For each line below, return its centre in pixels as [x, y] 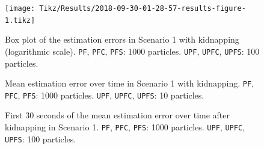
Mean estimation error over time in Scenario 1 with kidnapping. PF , [130, 83]
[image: [20, 8]
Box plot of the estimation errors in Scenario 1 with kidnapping [122, 39]
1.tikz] [20, 20]
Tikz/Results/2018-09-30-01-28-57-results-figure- [143, 8]
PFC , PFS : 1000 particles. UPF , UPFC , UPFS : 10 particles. [105, 95]
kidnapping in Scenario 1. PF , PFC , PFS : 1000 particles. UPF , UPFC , [125, 127]
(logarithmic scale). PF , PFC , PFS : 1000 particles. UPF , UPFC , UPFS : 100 [132, 51]
